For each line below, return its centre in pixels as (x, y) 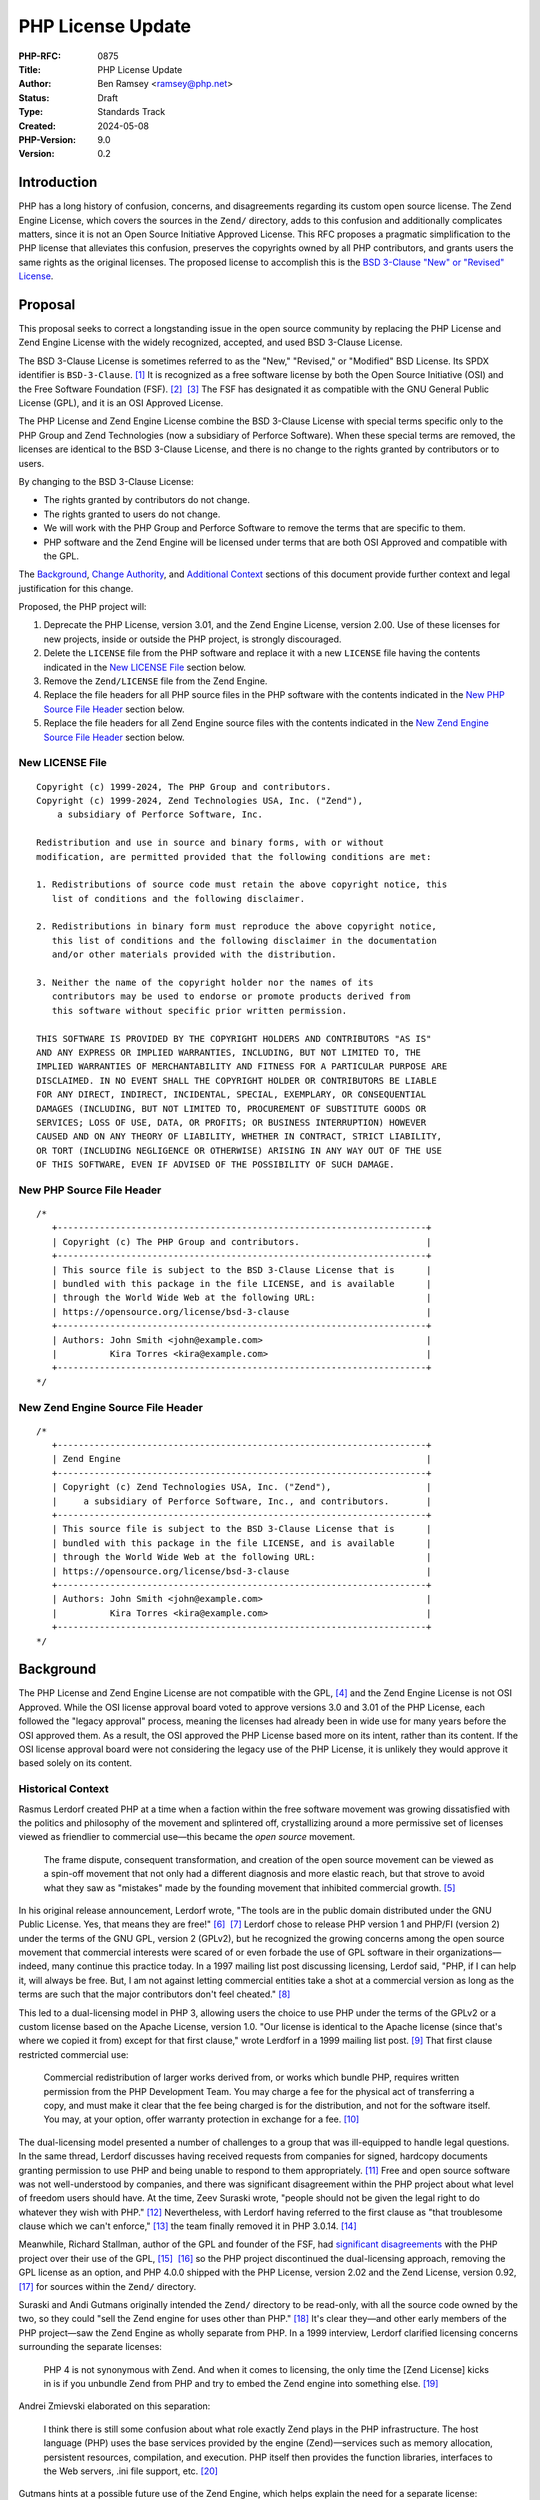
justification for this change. (76, 588)
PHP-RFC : (40, 56)
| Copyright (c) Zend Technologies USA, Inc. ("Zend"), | (241, 1487)
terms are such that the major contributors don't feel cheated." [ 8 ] (154, 1994)
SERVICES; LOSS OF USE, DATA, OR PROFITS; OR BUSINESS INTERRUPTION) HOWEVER (231, 1122)
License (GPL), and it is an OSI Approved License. (121, 403)
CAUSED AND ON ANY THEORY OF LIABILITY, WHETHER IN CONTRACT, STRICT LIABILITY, (239, 1136)
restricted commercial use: (73, 2054)
